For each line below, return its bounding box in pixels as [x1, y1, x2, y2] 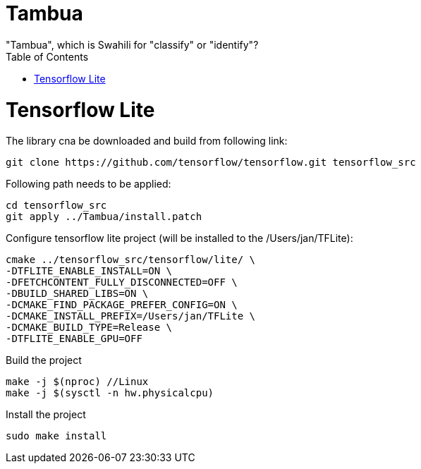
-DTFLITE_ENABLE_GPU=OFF [6, 333, 142, 345]
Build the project [6, 354, 82, 367]
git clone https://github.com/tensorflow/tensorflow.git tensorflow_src [6, 157, 416, 169]
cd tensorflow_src [6, 200, 107, 212]
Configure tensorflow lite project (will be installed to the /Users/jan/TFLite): [6, 232, 353, 245]
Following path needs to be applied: [6, 178, 171, 190]
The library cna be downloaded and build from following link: [6, 135, 288, 147]
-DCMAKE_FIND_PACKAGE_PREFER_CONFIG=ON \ [6, 299, 238, 311]
